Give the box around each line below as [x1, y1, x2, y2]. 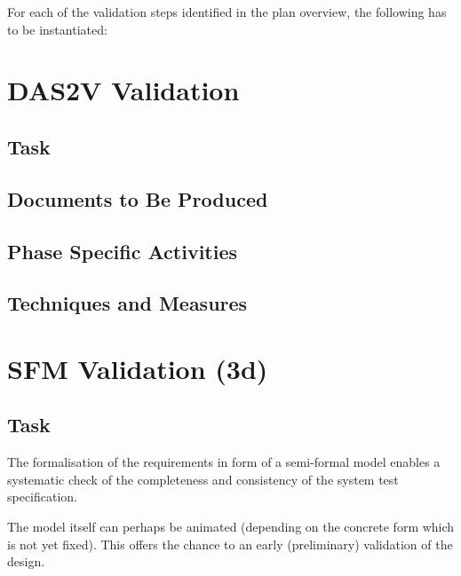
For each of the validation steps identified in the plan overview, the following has [7, 3, 447, 20]
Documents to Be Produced [7, 185, 268, 212]
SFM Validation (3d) [7, 350, 268, 386]
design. [7, 552, 45, 571]
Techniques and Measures [7, 289, 248, 317]
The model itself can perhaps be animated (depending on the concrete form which [7, 517, 455, 536]
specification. [7, 487, 78, 506]
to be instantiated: [7, 20, 107, 38]
